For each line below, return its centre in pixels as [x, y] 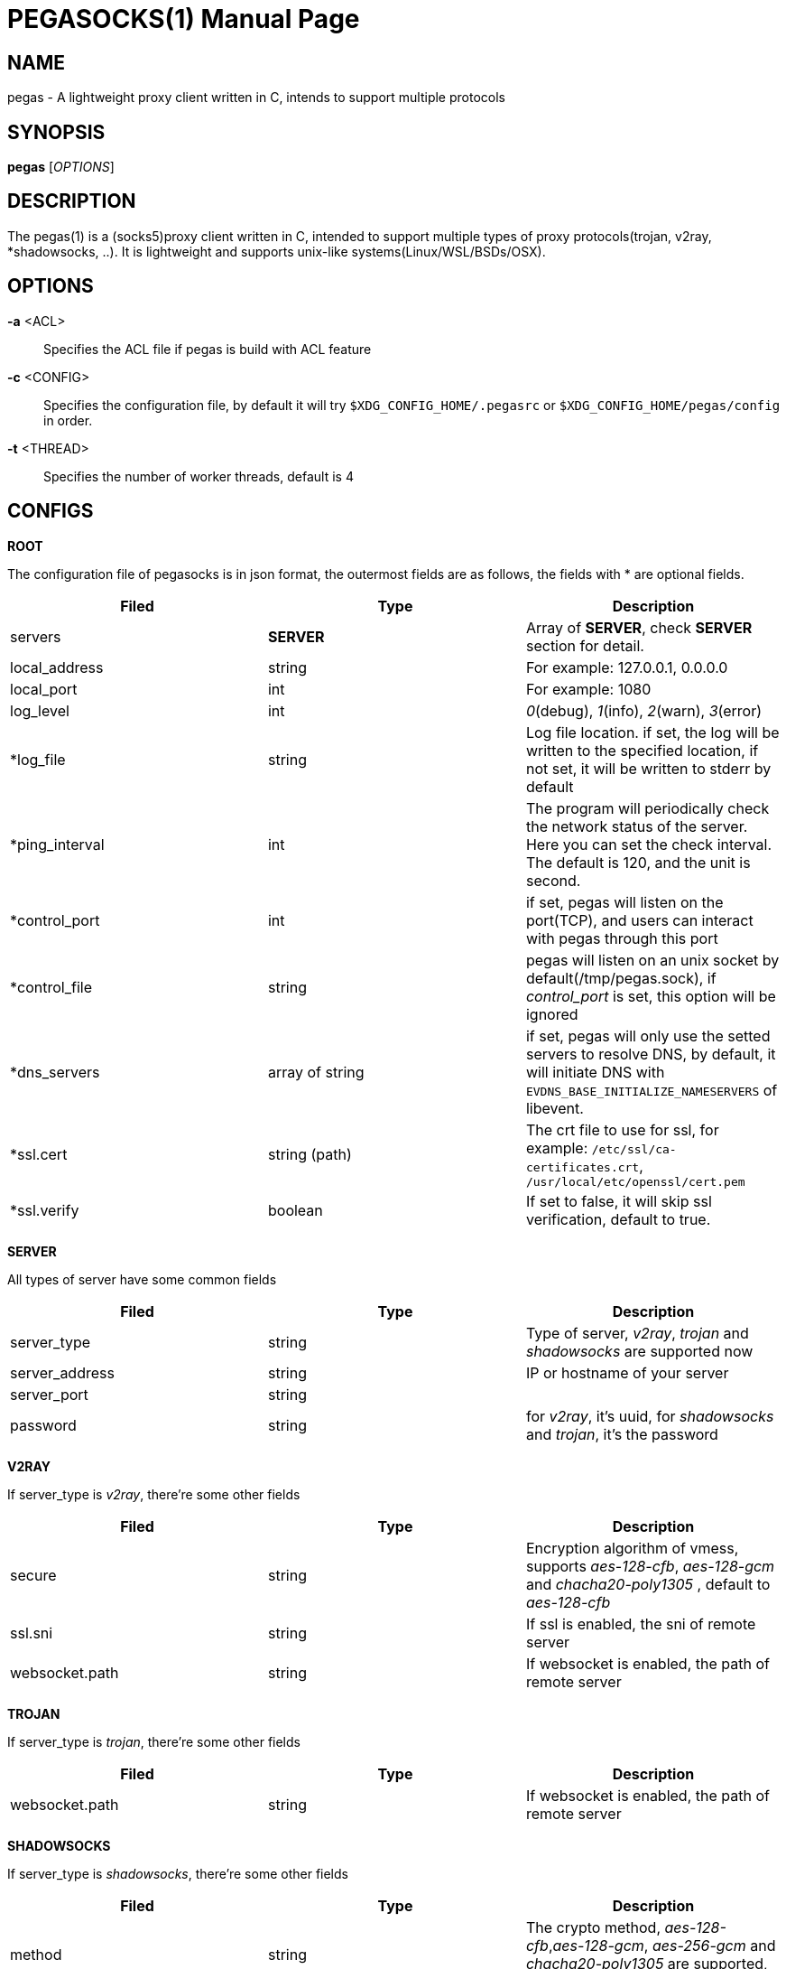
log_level [40, 710]
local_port [44, 689]
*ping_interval [57, 844]
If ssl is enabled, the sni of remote [641, 1624]
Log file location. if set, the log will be [652, 732]
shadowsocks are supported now [639, 1351]
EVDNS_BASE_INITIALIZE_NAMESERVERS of [652, 1090]
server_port [49, 1394]
